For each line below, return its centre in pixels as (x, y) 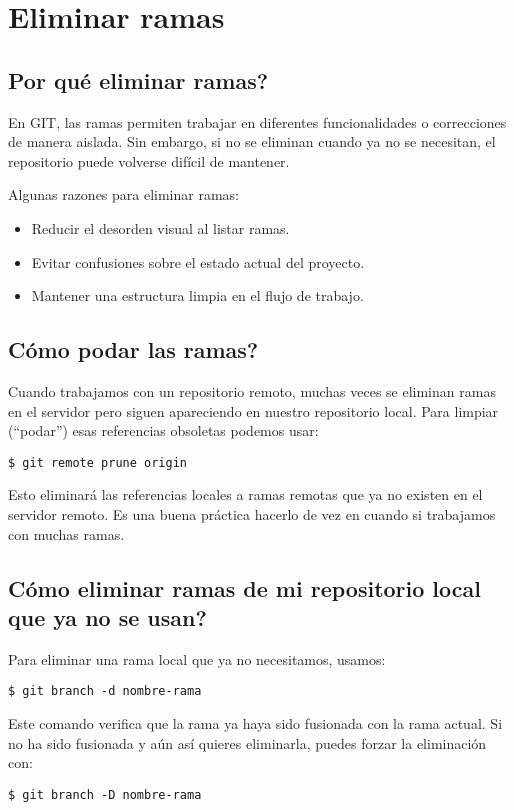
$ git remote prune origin (97, 462)
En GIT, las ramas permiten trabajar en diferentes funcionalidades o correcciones (257, 121)
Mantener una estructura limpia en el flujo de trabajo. (197, 295)
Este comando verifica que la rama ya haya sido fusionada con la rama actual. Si (255, 723)
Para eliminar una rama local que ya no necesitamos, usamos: (197, 658)
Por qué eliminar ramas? (138, 79)
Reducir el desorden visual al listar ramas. (160, 227)
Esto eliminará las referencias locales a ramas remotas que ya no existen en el (245, 494)
